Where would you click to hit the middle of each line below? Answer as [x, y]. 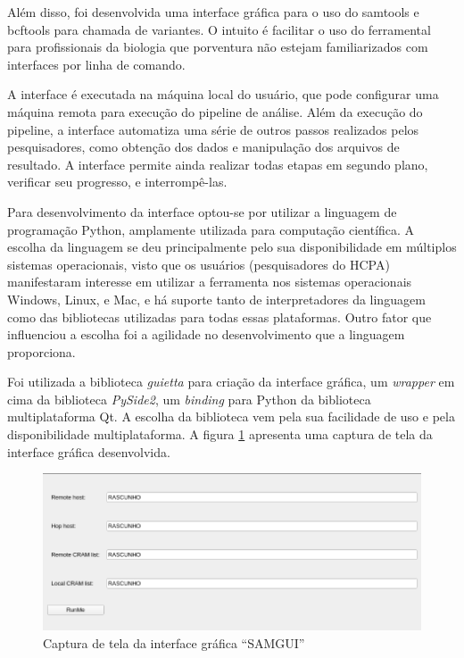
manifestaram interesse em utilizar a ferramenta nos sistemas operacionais [210, 282]
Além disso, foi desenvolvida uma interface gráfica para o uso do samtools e [213, 12]
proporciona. [41, 351]
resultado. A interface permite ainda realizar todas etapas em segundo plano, [218, 164]
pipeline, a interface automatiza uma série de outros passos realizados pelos [213, 129]
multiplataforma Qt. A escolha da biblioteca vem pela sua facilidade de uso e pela [231, 416]
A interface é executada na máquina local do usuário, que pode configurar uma [223, 94]
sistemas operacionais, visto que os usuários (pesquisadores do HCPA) [199, 264]
